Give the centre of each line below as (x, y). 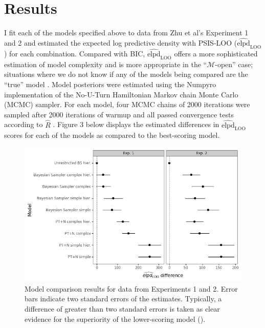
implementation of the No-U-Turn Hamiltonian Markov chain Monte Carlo (121, 94)
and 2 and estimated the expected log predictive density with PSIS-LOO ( (121, 42)
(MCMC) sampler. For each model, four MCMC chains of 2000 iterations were (127, 104)
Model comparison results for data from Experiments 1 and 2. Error (131, 288)
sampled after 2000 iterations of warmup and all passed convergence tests (119, 114)
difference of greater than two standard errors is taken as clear (122, 308)
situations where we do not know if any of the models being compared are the (126, 74)
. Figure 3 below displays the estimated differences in (136, 124)
